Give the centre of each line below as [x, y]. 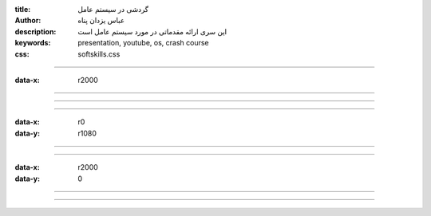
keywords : [33, 43]
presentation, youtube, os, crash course [143, 43]
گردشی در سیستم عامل [113, 9]
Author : [28, 21]
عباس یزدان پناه [101, 21]
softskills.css [99, 54]
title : [23, 9]
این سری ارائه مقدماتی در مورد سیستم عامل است [152, 31]
